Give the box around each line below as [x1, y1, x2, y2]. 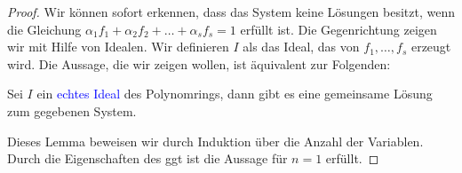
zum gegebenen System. [7, 101, 137, 120]
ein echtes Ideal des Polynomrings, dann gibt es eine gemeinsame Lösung [36, 84, 433, 103]
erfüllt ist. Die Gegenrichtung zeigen [240, 20, 437, 38]
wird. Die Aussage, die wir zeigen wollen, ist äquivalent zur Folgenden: [7, 54, 391, 73]
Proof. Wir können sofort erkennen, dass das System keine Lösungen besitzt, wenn [7, 3, 455, 20]
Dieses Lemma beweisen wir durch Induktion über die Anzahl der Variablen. [7, 131, 424, 150]
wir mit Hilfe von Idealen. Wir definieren [7, 37, 229, 56]
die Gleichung [7, 20, 82, 38]
